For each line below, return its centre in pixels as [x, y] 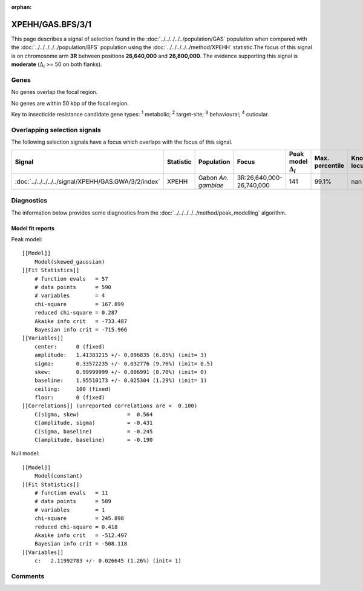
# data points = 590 [73, 287]
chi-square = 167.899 [79, 304]
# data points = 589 [73, 501]
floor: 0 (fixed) [70, 398]
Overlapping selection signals [56, 130]
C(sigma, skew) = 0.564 [93, 414]
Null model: [25, 453]
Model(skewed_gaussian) [70, 262]
